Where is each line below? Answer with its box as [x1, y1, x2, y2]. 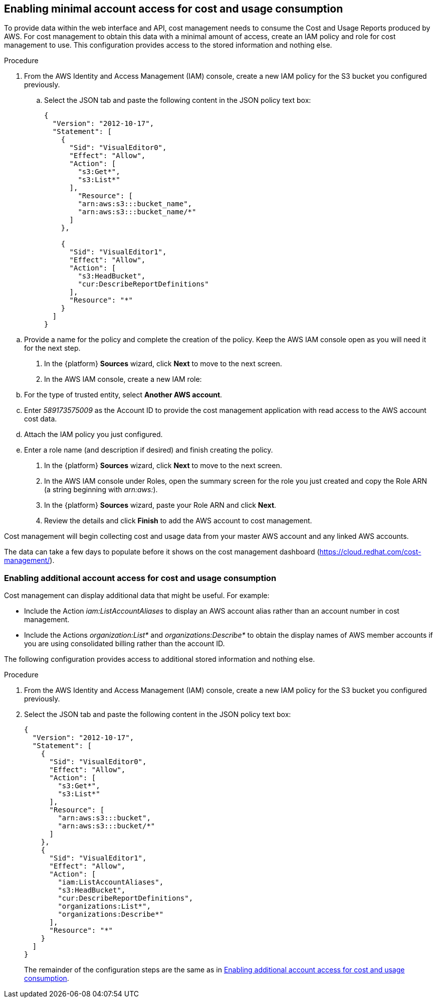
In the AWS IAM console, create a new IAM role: [44, 375, 202, 384]
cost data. [24, 414, 57, 423]
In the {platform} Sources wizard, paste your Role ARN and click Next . [44, 501, 277, 510]
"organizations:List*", [58, 902, 151, 911]
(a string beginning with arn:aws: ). [44, 485, 158, 494]
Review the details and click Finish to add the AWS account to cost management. [44, 516, 312, 525]
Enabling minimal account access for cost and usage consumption [4, 3, 343, 15]
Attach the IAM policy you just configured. [24, 430, 163, 439]
